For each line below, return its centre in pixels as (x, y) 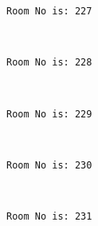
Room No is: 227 (49, 11)
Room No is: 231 (49, 216)
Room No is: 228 (49, 63)
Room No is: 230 (49, 165)
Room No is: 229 (49, 114)
